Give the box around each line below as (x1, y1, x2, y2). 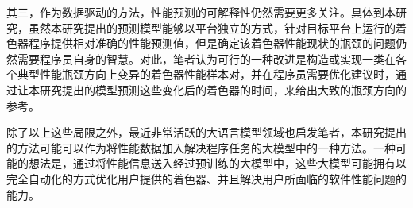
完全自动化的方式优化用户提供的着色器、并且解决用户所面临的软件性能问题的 (6, 170, 407, 187)
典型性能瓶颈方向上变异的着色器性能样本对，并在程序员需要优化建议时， (17, 66, 396, 83)
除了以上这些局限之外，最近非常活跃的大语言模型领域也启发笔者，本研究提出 (6, 124, 407, 141)
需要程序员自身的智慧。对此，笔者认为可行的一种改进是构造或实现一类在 (17, 50, 396, 67)
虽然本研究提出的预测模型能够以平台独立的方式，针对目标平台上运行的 (28, 19, 396, 36)
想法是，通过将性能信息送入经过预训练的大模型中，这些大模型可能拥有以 (28, 155, 407, 171)
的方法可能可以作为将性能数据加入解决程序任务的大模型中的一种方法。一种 (6, 139, 396, 156)
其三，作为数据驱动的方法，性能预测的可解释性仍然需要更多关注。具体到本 (6, 4, 396, 20)
